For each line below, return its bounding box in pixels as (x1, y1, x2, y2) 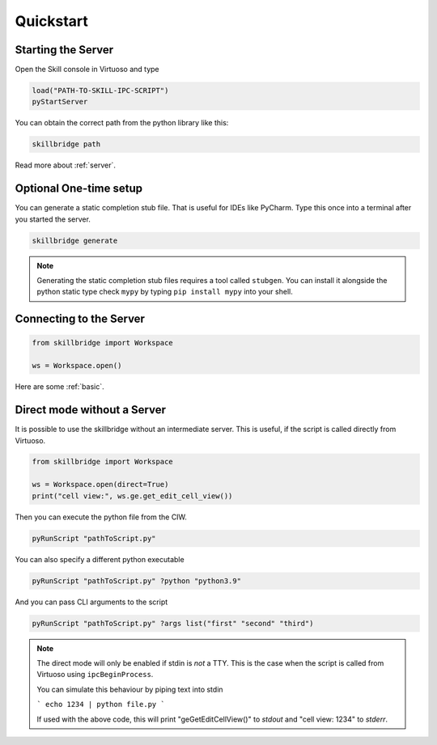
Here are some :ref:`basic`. (15, 382, 104, 392)
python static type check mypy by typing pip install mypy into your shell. (36, 287, 293, 297)
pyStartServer (32, 97, 88, 107)
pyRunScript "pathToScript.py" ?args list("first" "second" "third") (32, 619, 314, 628)
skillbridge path (32, 140, 101, 149)
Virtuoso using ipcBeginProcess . (36, 670, 154, 679)
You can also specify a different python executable (15, 554, 185, 564)
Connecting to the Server (15, 312, 146, 326)
